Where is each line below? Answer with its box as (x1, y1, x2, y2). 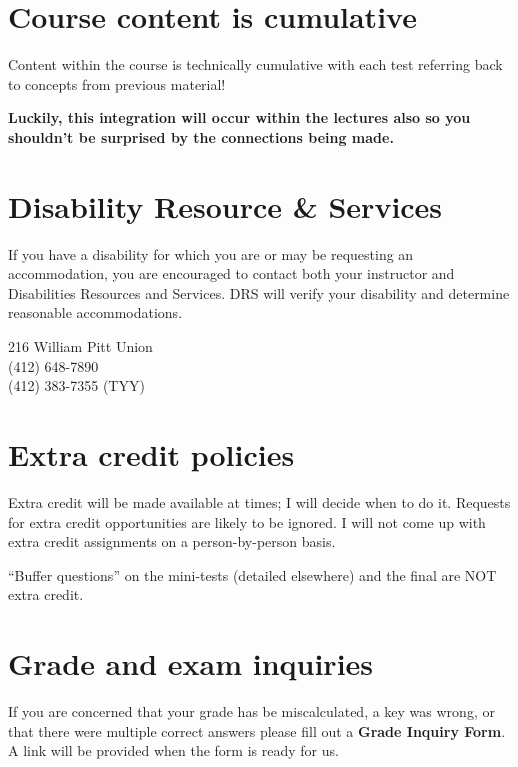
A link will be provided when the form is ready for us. (8, 740, 339, 761)
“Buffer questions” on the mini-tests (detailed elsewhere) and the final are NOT (8, 564, 497, 585)
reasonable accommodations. (8, 302, 183, 323)
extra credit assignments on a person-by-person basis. (8, 531, 336, 552)
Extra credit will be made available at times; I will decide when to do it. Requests (8, 491, 511, 512)
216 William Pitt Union (8, 336, 153, 356)
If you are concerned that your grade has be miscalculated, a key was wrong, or (8, 701, 495, 721)
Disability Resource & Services (8, 185, 443, 226)
